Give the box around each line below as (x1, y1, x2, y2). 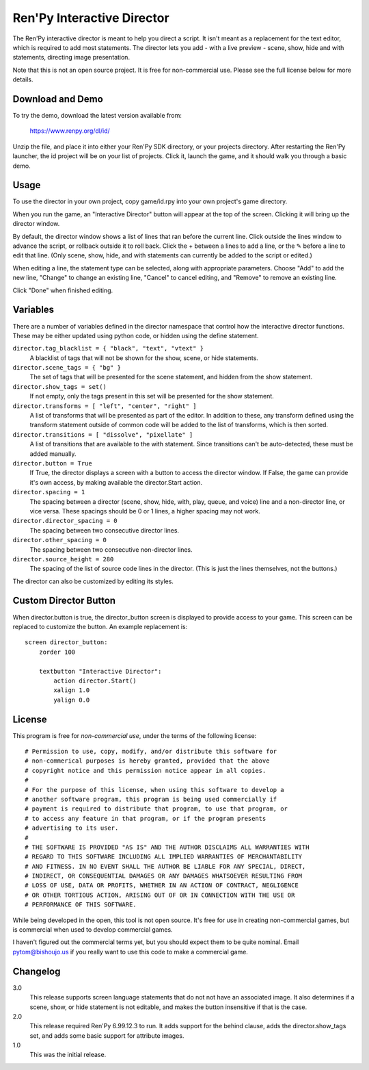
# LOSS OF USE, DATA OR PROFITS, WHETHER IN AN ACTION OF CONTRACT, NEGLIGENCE (25, 882, 299, 889)
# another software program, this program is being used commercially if (25, 795, 277, 803)
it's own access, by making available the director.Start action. (29, 478, 203, 486)
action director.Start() (53, 676, 137, 685)
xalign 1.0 (53, 687, 90, 694)
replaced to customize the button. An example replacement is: (12, 622, 188, 630)
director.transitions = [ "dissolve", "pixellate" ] (12, 431, 193, 438)
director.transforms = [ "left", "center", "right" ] (12, 402, 197, 410)
